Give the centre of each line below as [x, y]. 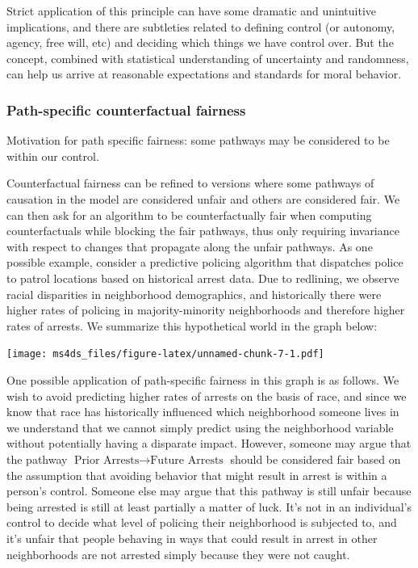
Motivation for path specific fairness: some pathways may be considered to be [198, 140]
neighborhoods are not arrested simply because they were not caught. [178, 554]
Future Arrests [187, 460]
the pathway [37, 459]
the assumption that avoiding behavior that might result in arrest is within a [197, 475]
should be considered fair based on [316, 459]
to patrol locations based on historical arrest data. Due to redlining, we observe [203, 278]
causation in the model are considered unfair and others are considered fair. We [203, 198]
